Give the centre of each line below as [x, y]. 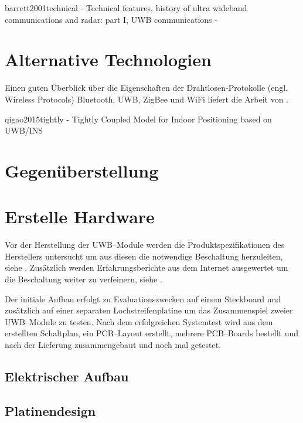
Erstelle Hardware [80, 216]
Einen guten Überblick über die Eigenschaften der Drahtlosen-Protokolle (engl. [147, 88]
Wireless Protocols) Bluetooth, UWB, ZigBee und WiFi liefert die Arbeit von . [147, 99]
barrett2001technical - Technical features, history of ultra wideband [126, 8]
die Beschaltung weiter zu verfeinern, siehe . [84, 279]
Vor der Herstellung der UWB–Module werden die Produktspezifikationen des [145, 245]
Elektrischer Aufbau [67, 376]
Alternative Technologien [108, 59]
